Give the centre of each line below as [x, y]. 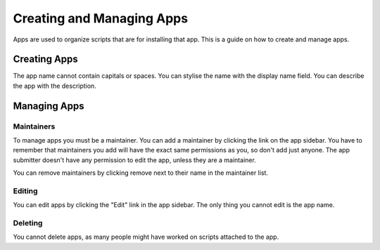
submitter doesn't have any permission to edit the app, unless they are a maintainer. [134, 160]
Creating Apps [46, 59]
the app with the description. [55, 86]
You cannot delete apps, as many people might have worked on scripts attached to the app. [146, 237]
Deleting [28, 223]
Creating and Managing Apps [101, 18]
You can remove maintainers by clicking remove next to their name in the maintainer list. [141, 173]
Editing [25, 191]
